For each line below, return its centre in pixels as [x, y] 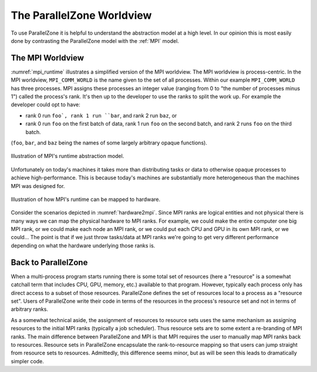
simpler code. [27, 361]
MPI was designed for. [38, 186]
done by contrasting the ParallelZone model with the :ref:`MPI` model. [95, 41]
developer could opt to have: [45, 105]
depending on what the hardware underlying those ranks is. [83, 245]
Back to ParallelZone [49, 262]
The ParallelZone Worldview [81, 15]
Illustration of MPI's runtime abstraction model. [68, 156]
